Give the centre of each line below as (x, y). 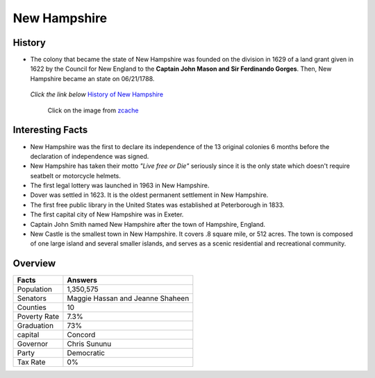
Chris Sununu (89, 344)
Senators (32, 298)
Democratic (86, 353)
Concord (81, 335)
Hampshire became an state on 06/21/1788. (92, 78)
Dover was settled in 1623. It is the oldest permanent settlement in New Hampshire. (149, 195)
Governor (33, 344)
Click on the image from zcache (93, 110)
